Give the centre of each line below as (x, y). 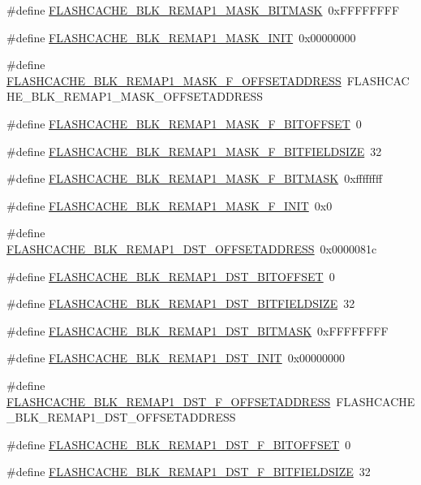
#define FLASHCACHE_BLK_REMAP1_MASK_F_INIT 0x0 (170, 205)
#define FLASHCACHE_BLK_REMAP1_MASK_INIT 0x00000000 (181, 37)
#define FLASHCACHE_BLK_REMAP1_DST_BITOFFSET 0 (171, 276)
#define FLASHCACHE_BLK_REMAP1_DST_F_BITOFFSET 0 (179, 444)
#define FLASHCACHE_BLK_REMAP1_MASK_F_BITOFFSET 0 (184, 123)
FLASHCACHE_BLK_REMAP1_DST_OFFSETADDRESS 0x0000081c (192, 248)
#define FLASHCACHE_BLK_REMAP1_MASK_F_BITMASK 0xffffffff (195, 178)
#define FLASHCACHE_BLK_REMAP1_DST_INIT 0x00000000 (176, 358)
